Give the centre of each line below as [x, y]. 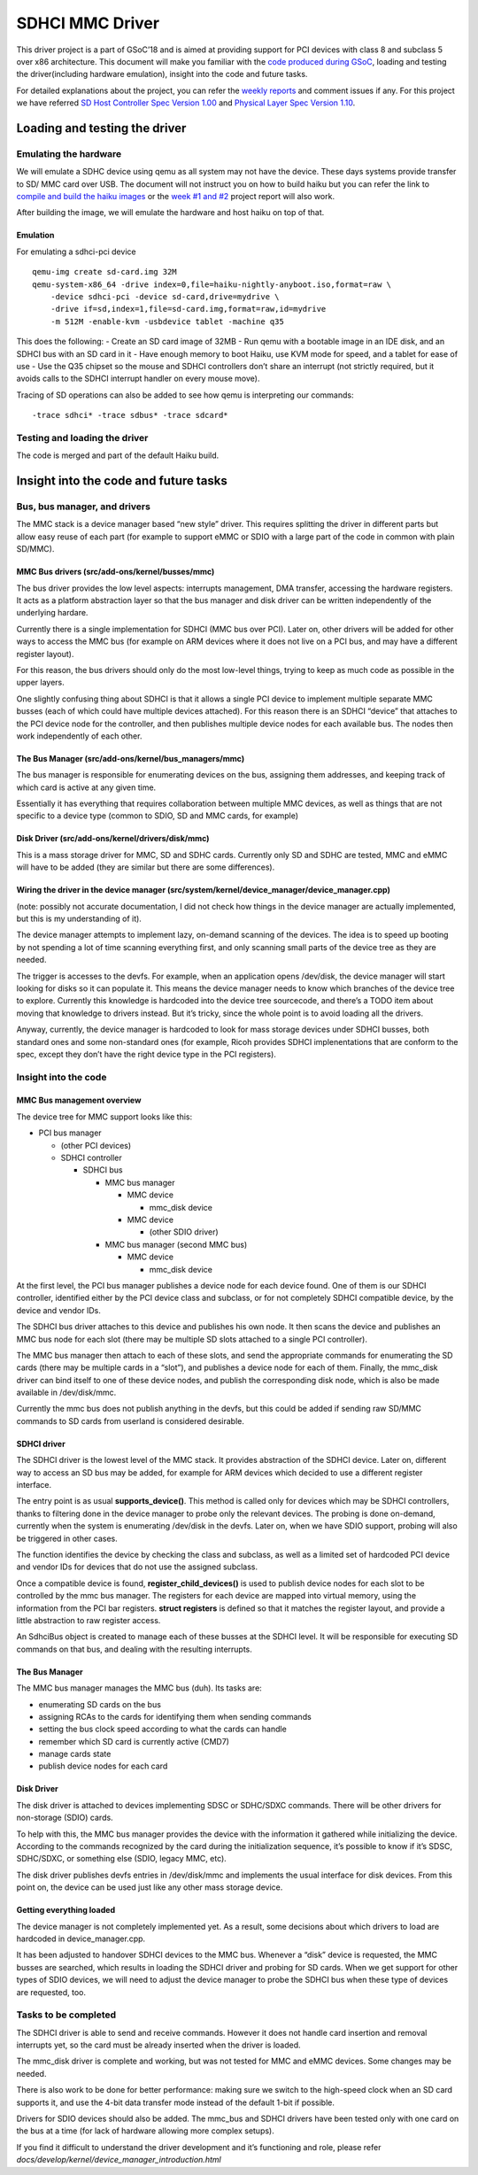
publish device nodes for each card [103, 1766]
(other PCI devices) [96, 1145]
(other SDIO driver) [184, 1232]
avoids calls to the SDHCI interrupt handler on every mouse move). [138, 379]
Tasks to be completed [66, 2015]
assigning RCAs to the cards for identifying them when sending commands [175, 1716]
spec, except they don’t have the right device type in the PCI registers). [146, 1054]
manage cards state [75, 1754]
